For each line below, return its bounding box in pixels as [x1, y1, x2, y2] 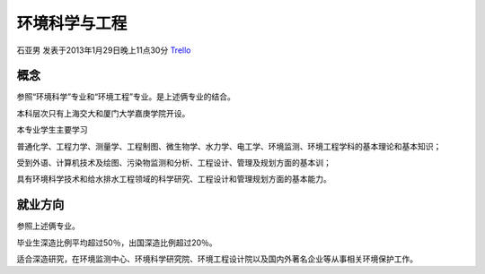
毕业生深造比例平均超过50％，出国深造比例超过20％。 [16, 237, 217, 248]
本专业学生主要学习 [16, 124, 88, 135]
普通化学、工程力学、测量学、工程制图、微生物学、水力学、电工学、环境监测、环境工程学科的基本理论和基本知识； [16, 141, 442, 151]
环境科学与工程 [16, 13, 128, 33]
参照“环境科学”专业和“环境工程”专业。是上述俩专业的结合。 [16, 91, 235, 102]
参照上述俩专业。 [16, 220, 80, 232]
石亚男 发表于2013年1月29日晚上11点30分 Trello [16, 45, 191, 56]
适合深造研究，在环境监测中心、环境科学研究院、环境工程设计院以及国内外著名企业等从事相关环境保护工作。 [16, 253, 418, 264]
